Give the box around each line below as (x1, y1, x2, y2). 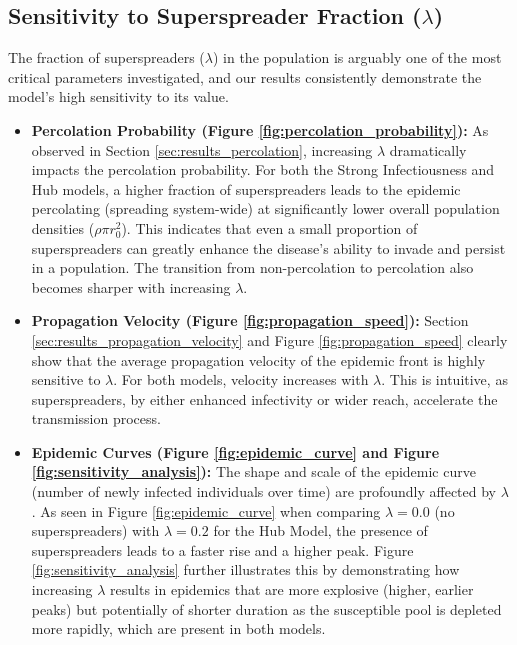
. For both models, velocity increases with (113, 369, 369, 390)
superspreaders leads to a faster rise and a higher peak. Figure (31, 539, 414, 560)
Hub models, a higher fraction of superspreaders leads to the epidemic (31, 178, 461, 199)
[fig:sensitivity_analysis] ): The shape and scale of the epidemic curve (31, 461, 476, 482)
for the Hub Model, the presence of (213, 520, 428, 541)
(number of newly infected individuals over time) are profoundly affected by (31, 481, 497, 502)
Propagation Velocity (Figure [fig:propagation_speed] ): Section (31, 310, 469, 331)
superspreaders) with (31, 520, 160, 541)
